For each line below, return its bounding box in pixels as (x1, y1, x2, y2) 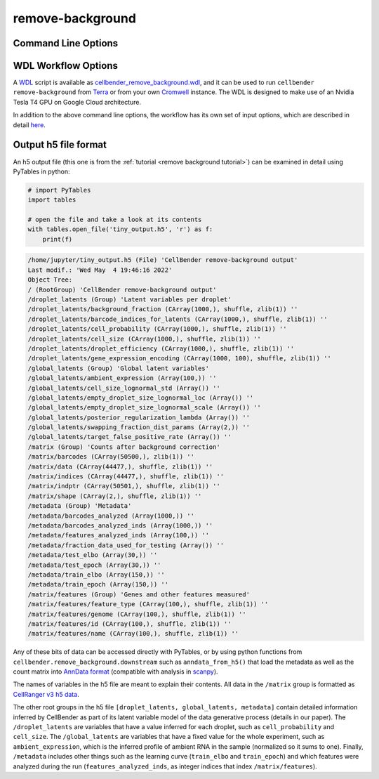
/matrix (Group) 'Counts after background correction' (27, 443, 220, 451)
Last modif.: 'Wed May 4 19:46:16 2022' (27, 266, 173, 274)
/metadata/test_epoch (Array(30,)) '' (27, 561, 161, 569)
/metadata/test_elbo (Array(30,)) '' (27, 551, 158, 559)
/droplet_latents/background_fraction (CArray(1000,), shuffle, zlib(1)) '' (27, 306, 298, 313)
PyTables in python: (13, 167, 70, 176)
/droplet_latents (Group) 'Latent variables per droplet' (27, 296, 232, 303)
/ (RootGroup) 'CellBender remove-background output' (27, 285, 217, 294)
